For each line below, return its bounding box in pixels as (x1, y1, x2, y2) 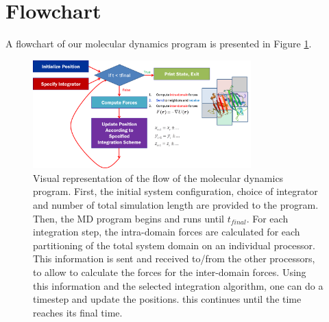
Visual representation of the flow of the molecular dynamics (33, 170, 284, 185)
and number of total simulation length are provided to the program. (33, 197, 319, 211)
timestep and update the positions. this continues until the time (33, 292, 302, 306)
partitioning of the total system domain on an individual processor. (33, 238, 315, 252)
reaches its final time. (33, 305, 123, 319)
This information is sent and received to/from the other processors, (33, 251, 315, 266)
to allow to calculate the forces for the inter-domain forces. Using (33, 264, 306, 279)
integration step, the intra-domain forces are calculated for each (33, 225, 300, 239)
